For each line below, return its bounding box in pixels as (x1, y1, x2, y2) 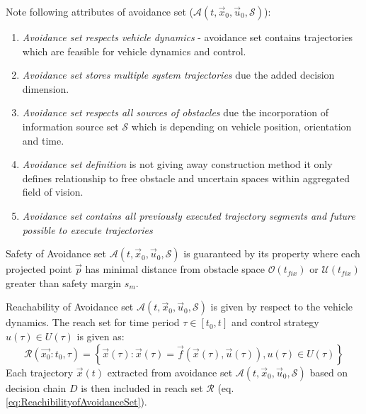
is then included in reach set (81, 380, 203, 395)
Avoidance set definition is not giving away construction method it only (22, 157, 333, 172)
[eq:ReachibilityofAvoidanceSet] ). (6, 394, 147, 409)
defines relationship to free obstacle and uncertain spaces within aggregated (22, 170, 350, 185)
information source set (22, 118, 119, 133)
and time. (22, 133, 64, 147)
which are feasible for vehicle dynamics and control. (22, 43, 246, 58)
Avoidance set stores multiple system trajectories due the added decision (22, 67, 335, 82)
